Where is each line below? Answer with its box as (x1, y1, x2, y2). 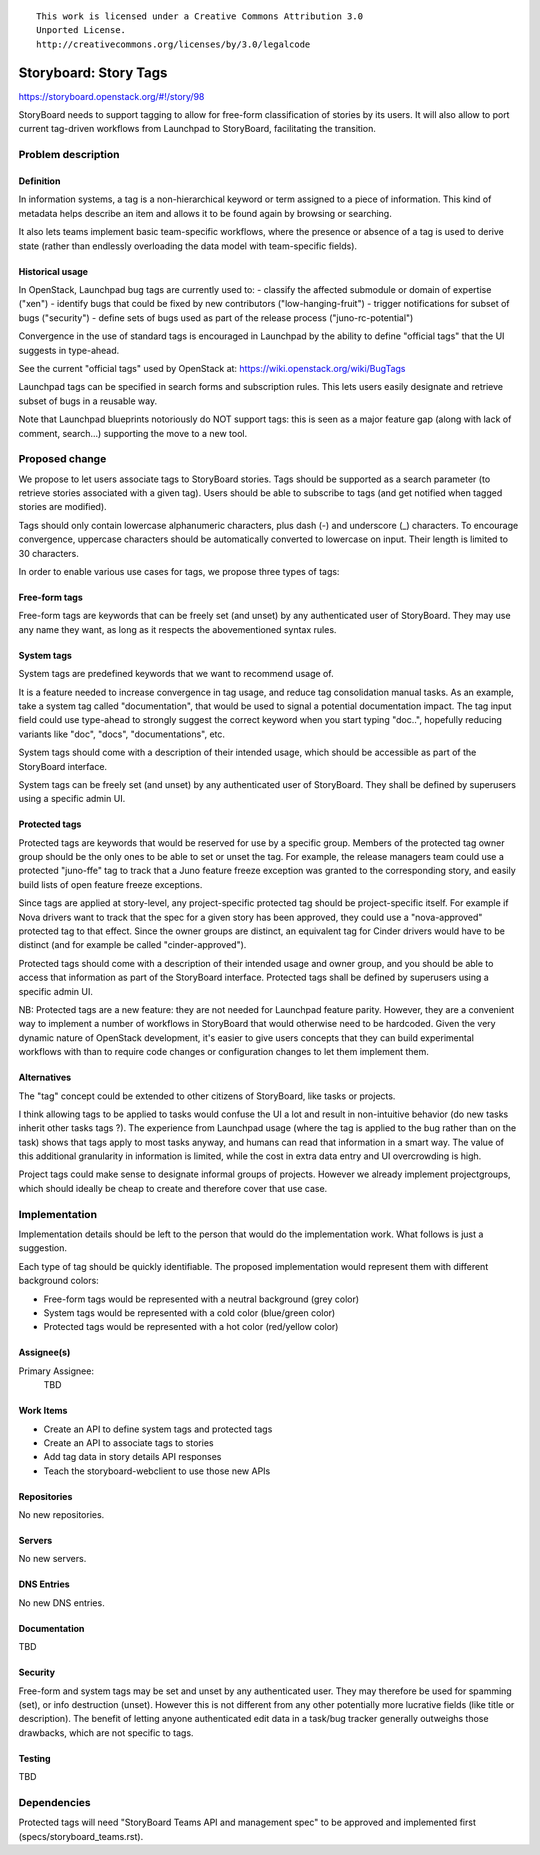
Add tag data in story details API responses (43, 1451, 222, 1463)
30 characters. (18, 547, 79, 559)
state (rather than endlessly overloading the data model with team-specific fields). (18, 240, 358, 252)
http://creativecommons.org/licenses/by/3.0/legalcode (36, 38, 311, 50)
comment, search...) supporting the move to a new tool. (18, 427, 248, 439)
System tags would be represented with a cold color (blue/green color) (43, 1306, 336, 1319)
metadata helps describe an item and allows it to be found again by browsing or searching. (18, 207, 392, 219)
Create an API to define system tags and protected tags (43, 1423, 273, 1435)
